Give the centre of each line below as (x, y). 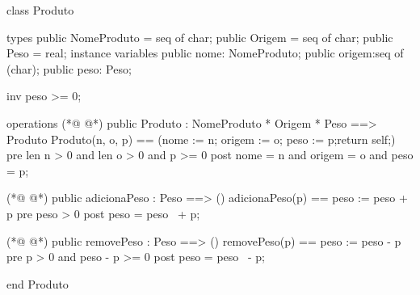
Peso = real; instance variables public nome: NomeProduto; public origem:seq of (205, 53)
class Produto (40, 10)
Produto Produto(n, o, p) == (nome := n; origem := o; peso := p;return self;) (201, 139)
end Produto (38, 283)
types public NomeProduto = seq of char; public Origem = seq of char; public (200, 37)
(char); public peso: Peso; (69, 68)
